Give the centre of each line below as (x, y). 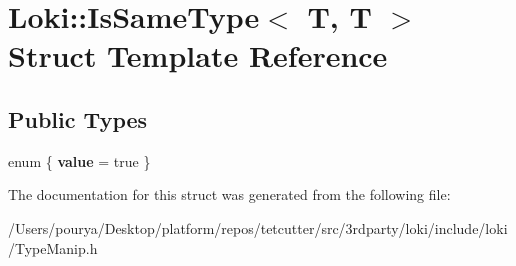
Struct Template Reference (198, 55)
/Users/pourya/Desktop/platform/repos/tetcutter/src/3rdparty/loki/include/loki (258, 227)
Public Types (78, 118)
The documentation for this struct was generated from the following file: (229, 194)
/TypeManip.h (53, 247)
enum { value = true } (79, 160)
